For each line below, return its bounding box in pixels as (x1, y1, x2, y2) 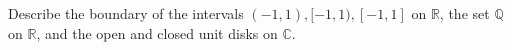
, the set (439, 3, 490, 23)
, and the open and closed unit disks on (36, 22, 278, 43)
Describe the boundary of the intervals (8, 3, 244, 23)
